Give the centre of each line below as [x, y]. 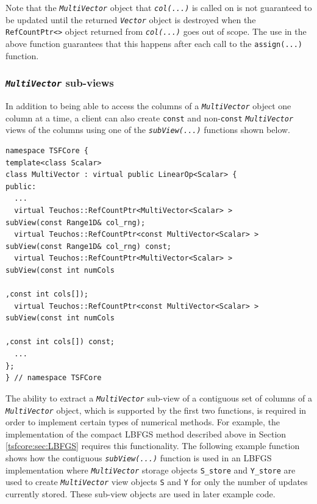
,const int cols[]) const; [60, 342]
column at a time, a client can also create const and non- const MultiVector [150, 117]
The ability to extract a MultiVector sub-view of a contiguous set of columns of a [159, 398]
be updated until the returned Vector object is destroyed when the [131, 19]
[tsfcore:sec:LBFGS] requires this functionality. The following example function [153, 446]
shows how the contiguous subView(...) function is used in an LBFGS [139, 457]
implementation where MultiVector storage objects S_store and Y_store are [151, 470]
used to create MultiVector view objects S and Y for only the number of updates [157, 482]
